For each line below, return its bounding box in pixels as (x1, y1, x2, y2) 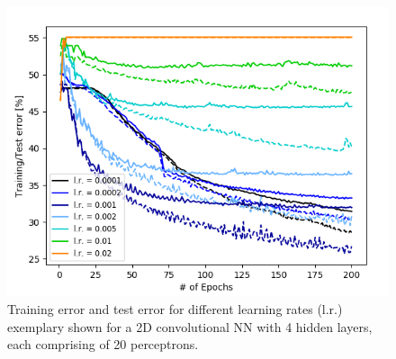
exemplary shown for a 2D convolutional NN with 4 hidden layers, (7, 317, 373, 336)
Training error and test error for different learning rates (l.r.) (7, 300, 343, 318)
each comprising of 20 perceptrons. (7, 335, 199, 354)
